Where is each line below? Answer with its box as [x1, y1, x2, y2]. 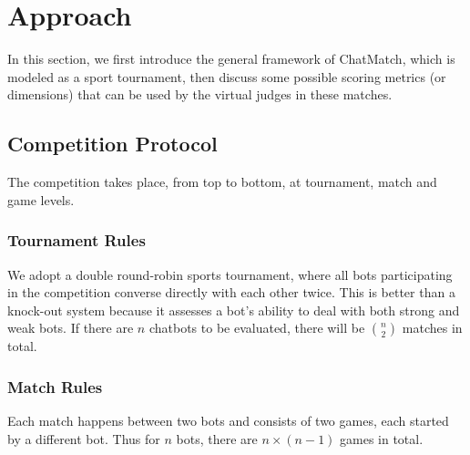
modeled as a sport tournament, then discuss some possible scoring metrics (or [7, 67, 446, 86]
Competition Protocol [7, 129, 218, 158]
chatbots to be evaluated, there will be [148, 318, 365, 337]
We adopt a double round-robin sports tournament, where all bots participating [7, 264, 453, 284]
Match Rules [7, 375, 103, 398]
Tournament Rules [7, 229, 146, 252]
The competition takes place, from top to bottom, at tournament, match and [7, 172, 437, 191]
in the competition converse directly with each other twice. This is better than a [7, 283, 455, 302]
